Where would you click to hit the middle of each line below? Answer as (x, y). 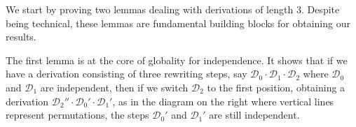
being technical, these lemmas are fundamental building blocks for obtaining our (178, 23)
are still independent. (254, 115)
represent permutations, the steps (77, 115)
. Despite (320, 9)
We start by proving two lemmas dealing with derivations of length (150, 9)
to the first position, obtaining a (276, 87)
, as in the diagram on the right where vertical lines (223, 101)
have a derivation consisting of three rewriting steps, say (126, 74)
